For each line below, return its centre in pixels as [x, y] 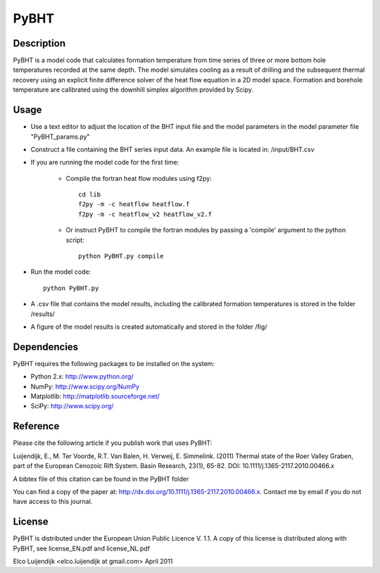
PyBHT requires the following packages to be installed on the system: [114, 363]
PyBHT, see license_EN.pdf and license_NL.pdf [82, 548]
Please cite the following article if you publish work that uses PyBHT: [113, 443]
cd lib [90, 195]
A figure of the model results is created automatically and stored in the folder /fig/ [149, 327]
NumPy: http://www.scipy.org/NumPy [85, 386]
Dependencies [46, 347]
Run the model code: [61, 272]
